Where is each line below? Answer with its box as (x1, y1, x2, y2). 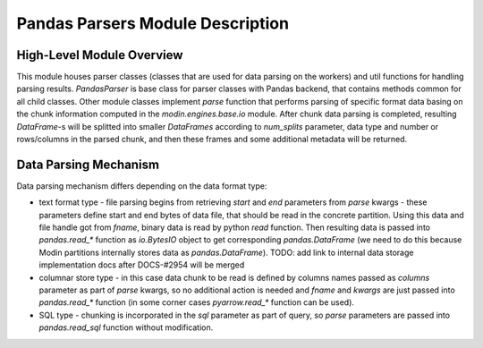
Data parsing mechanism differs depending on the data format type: (16, 180, 267, 191)
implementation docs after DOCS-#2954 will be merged (38, 259, 245, 270)
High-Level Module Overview (16, 47, 183, 63)
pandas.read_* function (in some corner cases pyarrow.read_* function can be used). (38, 297, 355, 308)
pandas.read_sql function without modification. (38, 322, 214, 333)
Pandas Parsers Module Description (16, 13, 290, 33)
